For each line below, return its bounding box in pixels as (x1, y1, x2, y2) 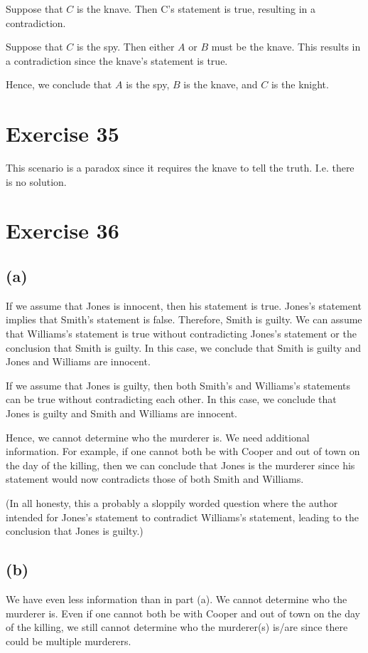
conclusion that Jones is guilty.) (6, 523, 144, 538)
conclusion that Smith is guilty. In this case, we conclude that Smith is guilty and (6, 340, 362, 355)
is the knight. (271, 77, 329, 92)
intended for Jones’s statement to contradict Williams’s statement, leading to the (6, 509, 359, 524)
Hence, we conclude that (6, 77, 112, 92)
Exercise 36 (6, 216, 119, 245)
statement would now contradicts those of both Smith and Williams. (6, 471, 304, 486)
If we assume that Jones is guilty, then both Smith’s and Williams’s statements (6, 377, 351, 392)
